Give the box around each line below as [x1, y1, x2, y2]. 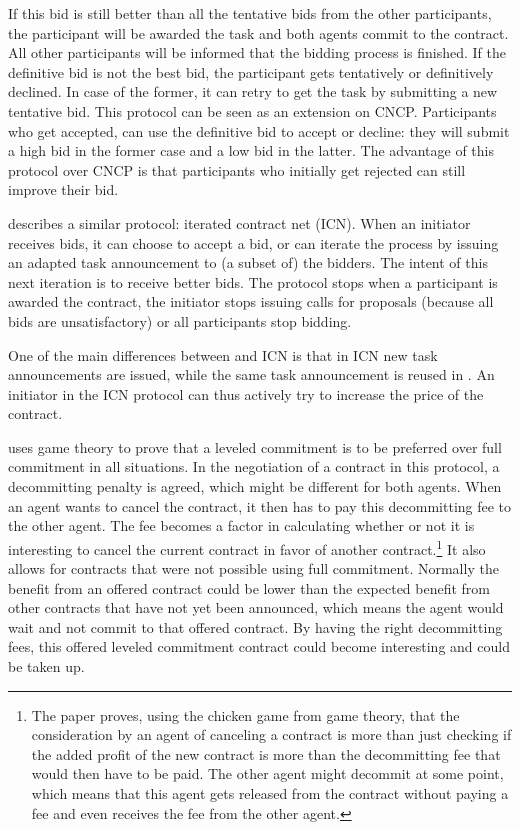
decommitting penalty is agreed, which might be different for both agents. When [8, 476, 502, 497]
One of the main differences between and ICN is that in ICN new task [8, 344, 438, 365]
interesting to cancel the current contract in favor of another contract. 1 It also [8, 535, 486, 559]
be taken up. [8, 656, 85, 677]
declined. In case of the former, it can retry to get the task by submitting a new [8, 81, 498, 102]
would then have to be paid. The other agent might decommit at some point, [31, 763, 504, 784]
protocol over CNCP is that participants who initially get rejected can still [8, 159, 466, 180]
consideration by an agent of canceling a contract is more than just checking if [31, 724, 512, 745]
